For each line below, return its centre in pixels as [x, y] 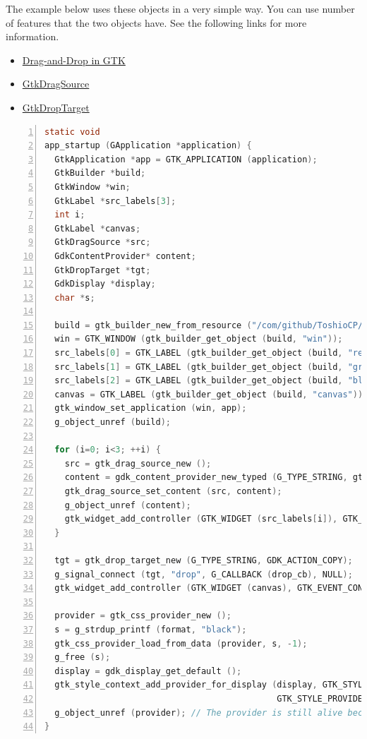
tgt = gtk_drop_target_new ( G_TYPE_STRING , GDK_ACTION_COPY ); [204, 560]
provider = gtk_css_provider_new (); [143, 616]
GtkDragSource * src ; [103, 242]
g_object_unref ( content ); [128, 505]
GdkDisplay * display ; [105, 284]
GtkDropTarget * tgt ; [103, 270]
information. [32, 36]
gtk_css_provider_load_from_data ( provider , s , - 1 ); [181, 643]
